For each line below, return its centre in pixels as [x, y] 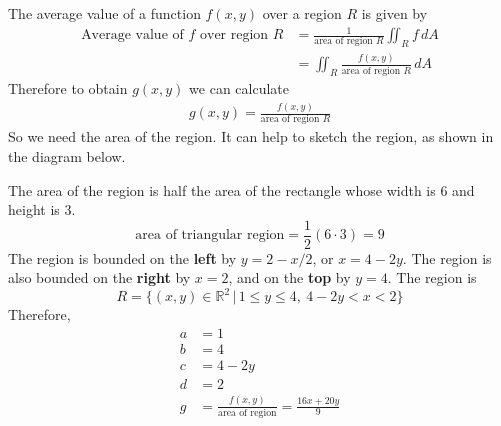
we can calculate [239, 88]
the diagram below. [67, 155]
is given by [394, 13]
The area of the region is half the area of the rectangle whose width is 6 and [241, 189]
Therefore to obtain [68, 88]
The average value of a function [104, 13]
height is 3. [42, 209]
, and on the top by [289, 277]
